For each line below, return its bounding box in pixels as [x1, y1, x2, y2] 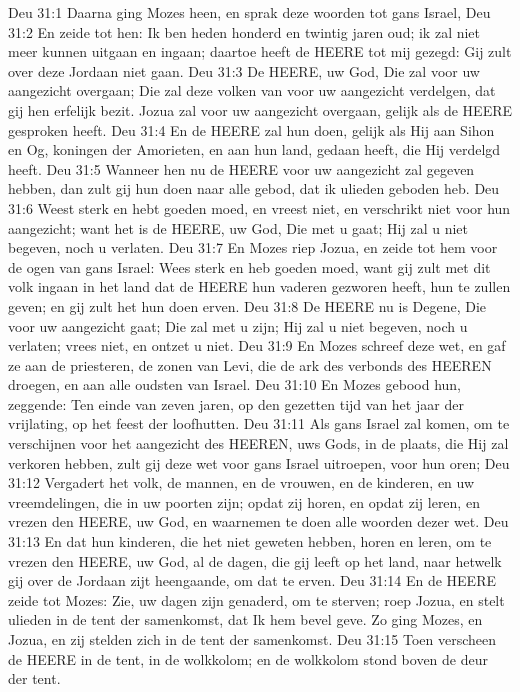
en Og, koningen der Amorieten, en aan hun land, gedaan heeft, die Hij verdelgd [8, 139, 501, 160]
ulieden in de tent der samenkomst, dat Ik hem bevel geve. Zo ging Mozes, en [8, 609, 483, 630]
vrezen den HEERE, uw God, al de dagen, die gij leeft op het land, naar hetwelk [8, 550, 502, 571]
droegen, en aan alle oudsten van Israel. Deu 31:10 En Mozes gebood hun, [8, 374, 461, 395]
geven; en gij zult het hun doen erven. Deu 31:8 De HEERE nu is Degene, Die [8, 295, 487, 316]
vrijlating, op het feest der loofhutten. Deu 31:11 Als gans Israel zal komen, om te [8, 413, 510, 434]
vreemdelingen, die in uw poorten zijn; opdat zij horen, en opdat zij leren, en [8, 491, 480, 512]
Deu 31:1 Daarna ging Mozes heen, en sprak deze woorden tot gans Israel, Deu [8, 2, 491, 22]
